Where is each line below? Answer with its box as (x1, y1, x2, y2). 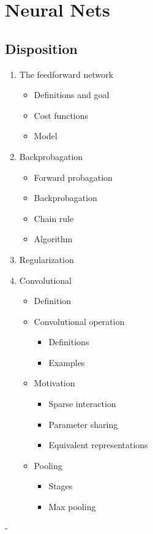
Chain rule (34, 212, 74, 224)
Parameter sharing (48, 418, 118, 430)
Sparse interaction (48, 397, 116, 410)
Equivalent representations (48, 438, 148, 451)
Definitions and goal (34, 88, 110, 101)
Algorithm (34, 232, 73, 245)
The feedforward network (19, 67, 114, 80)
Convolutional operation (34, 315, 125, 327)
